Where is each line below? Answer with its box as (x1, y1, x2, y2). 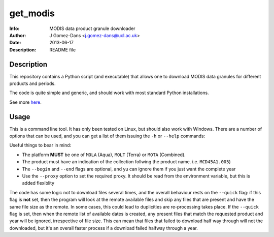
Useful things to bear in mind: (9, 142, 72, 149)
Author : (9, 32, 26, 38)
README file (49, 46, 76, 53)
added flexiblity (22, 180, 55, 186)
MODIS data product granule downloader (49, 25, 135, 32)
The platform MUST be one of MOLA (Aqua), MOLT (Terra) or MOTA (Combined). (22, 152, 186, 158)
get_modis (9, 8, 55, 19)
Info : (9, 25, 20, 32)
